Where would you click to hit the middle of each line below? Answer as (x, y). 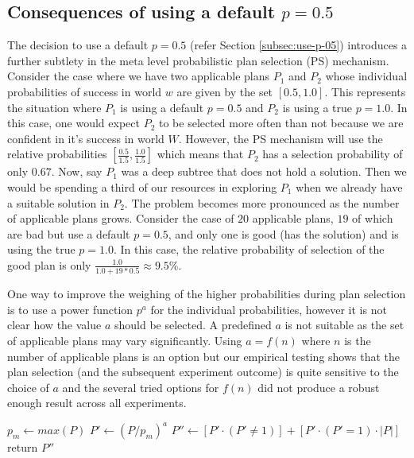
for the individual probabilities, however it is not (269, 309)
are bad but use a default (69, 233)
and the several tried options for (141, 387)
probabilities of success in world (85, 91)
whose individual (366, 76)
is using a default (162, 107)
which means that (200, 154)
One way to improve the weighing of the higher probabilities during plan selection (207, 294)
